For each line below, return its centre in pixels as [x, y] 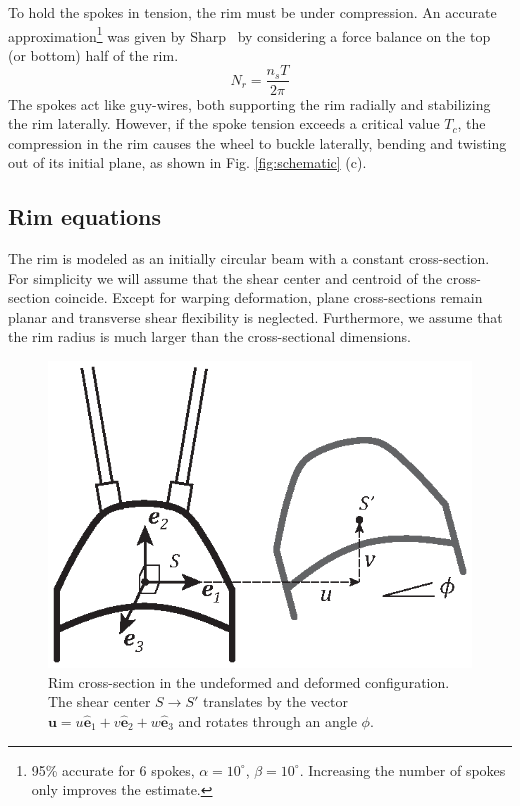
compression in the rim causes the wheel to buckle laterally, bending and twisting [257, 142]
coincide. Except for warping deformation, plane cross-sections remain [268, 297]
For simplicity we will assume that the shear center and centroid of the [225, 277]
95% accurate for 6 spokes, [113, 769]
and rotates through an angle [267, 720]
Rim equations [85, 216]
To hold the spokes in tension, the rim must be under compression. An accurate [252, 12]
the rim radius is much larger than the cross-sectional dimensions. [209, 336]
